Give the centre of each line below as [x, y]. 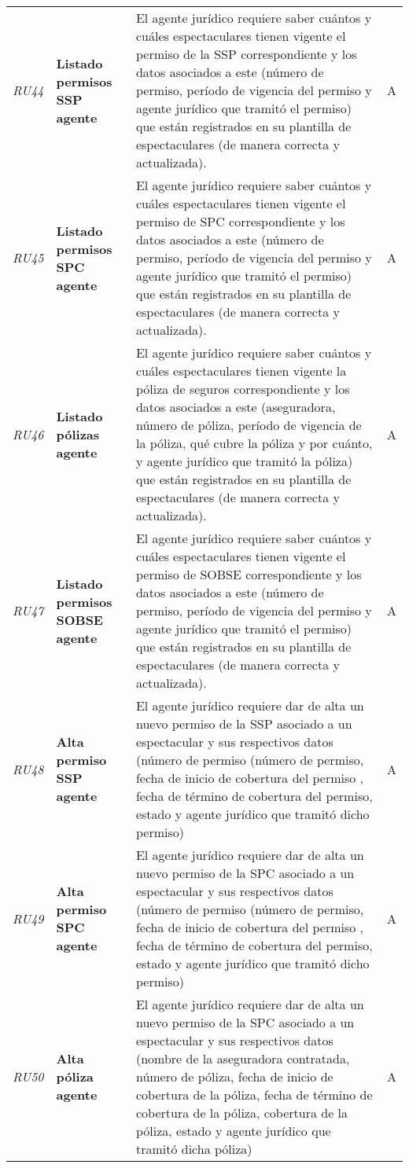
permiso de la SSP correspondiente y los [246, 54]
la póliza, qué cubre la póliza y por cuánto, [254, 443]
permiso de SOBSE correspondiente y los [249, 574]
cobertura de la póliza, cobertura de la [242, 1113]
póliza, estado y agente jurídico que [233, 1131]
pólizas [78, 434]
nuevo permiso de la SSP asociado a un [244, 724]
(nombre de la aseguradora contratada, [243, 1058]
